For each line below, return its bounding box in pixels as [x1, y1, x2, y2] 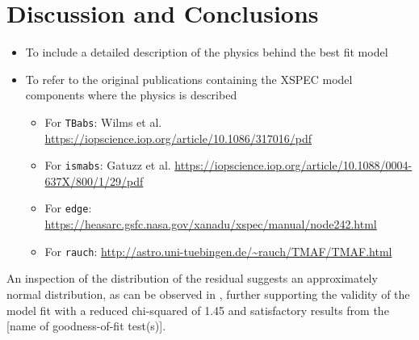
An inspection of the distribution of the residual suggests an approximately [6, 270, 378, 287]
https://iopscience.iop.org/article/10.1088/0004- [174, 157, 413, 174]
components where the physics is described [25, 86, 237, 103]
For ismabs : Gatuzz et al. [44, 157, 171, 174]
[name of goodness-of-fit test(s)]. [6, 317, 166, 334]
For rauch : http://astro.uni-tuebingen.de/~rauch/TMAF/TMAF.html [44, 242, 392, 259]
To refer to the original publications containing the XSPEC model [25, 70, 353, 87]
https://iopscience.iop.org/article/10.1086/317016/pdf [44, 129, 312, 146]
